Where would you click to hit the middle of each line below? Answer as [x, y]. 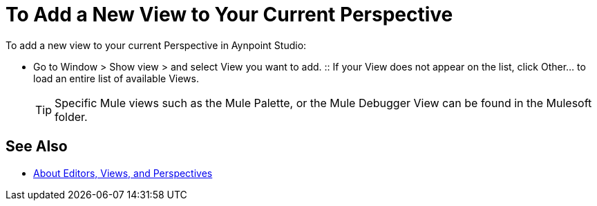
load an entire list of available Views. [116, 78]
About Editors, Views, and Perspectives [123, 173]
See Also [37, 147]
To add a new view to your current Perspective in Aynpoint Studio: [156, 45]
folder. [71, 116]
